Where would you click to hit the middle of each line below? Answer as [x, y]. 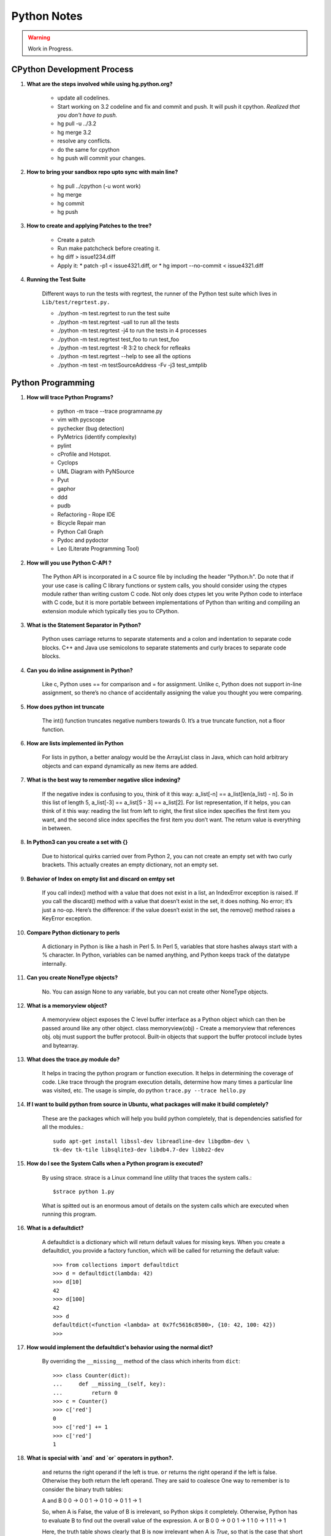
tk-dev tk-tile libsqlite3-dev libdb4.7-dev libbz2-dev [139, 1150]
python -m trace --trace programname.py [110, 411]
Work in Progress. [51, 49]
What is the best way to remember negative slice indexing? [104, 780]
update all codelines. [84, 98]
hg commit [71, 203]
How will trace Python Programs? [70, 397]
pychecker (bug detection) [91, 428]
